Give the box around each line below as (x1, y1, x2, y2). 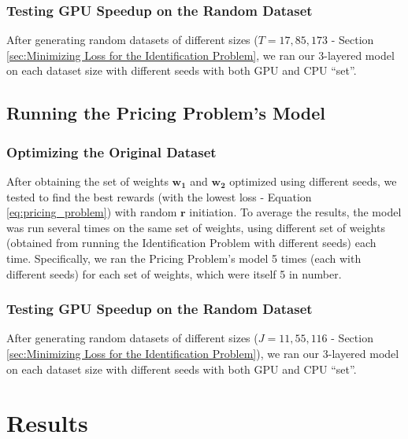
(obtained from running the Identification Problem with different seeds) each (6, 234, 376, 251)
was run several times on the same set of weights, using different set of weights (6, 219, 385, 235)
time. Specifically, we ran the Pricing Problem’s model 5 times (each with (6, 249, 362, 266)
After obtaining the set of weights (6, 173, 169, 189)
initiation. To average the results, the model (189, 204, 402, 220)
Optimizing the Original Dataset (6, 142, 217, 161)
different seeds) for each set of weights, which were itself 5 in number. (6, 265, 342, 282)
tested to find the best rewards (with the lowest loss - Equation (6, 188, 312, 205)
